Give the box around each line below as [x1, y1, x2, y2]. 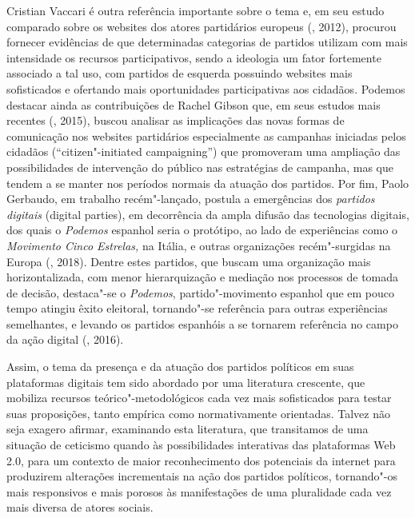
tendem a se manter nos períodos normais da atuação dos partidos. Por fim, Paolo [6, 174, 409, 191]
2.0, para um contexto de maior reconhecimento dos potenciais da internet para [6, 452, 396, 468]
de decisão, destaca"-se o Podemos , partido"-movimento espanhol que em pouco [6, 284, 395, 301]
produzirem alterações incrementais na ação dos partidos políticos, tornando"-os [6, 468, 397, 484]
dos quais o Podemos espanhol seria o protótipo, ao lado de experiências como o [6, 221, 398, 238]
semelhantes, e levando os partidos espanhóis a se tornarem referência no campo [6, 315, 398, 332]
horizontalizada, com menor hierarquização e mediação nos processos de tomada [6, 269, 399, 285]
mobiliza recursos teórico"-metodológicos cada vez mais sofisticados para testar [6, 389, 392, 406]
